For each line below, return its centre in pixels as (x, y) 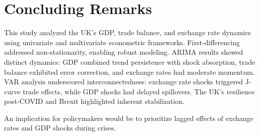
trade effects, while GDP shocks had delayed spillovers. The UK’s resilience (139, 91)
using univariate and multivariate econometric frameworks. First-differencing (122, 42)
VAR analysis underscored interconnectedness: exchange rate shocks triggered (123, 82)
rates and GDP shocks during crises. (60, 128)
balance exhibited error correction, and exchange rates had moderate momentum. (129, 72)
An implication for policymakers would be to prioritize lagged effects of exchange (129, 118)
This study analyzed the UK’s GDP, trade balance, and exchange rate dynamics (127, 32)
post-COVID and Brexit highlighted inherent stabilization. (94, 101)
